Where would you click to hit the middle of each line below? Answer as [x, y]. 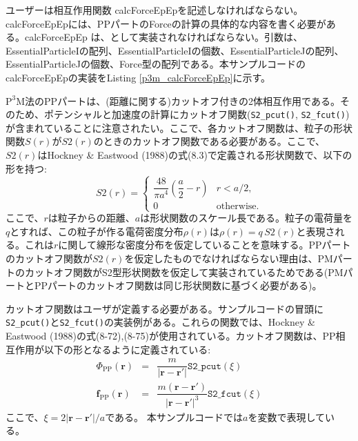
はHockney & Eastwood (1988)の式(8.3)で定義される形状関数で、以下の [195, 155]
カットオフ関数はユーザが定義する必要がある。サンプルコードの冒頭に [165, 308]
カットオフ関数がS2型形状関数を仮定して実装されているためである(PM [184, 272]
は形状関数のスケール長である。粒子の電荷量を [247, 218]
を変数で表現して [287, 416]
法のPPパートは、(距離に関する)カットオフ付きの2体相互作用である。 [182, 100]
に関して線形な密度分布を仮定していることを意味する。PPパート [205, 245]
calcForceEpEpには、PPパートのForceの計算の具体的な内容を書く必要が [166, 23]
